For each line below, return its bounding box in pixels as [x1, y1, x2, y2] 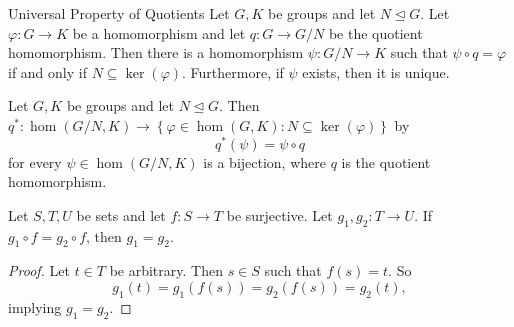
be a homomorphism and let [72, 22, 246, 43]
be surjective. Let [226, 204, 333, 225]
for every [8, 151, 62, 172]
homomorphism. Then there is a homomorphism [8, 42, 304, 63]
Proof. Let [8, 260, 70, 281]
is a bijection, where [203, 151, 326, 172]
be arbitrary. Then [109, 260, 223, 281]
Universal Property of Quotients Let [8, 3, 230, 23]
